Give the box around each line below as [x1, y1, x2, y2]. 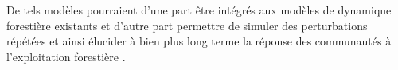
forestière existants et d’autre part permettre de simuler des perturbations [6, 17, 368, 33]
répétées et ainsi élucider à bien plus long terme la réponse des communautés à [6, 33, 392, 49]
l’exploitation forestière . [6, 48, 126, 64]
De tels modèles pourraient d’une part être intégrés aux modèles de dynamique [6, 2, 392, 17]
